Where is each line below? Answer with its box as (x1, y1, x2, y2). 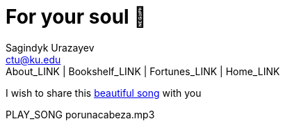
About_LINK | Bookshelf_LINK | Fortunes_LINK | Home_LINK (6, 65, 280, 77)
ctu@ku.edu (6, 53, 61, 65)
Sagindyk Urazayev (6, 41, 95, 54)
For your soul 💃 (6, 5, 147, 29)
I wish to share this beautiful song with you (6, 86, 202, 99)
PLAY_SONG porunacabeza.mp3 (6, 108, 155, 120)
